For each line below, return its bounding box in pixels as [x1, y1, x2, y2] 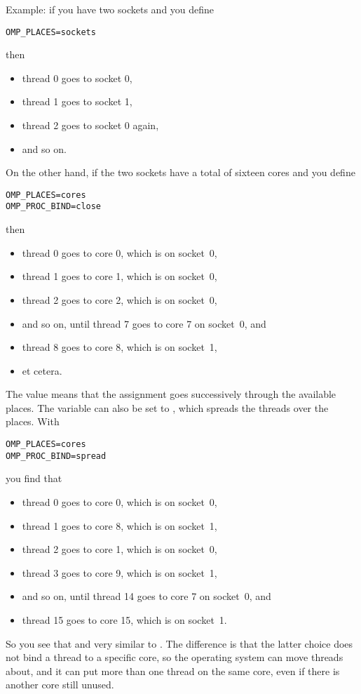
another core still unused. [6, 677, 114, 692]
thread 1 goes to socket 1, [22, 94, 132, 109]
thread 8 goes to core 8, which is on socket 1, [22, 340, 217, 354]
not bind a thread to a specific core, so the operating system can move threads [6, 650, 343, 665]
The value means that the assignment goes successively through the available [6, 387, 336, 401]
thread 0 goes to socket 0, [22, 70, 132, 85]
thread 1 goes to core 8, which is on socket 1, [22, 518, 217, 533]
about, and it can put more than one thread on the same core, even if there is [6, 663, 340, 678]
